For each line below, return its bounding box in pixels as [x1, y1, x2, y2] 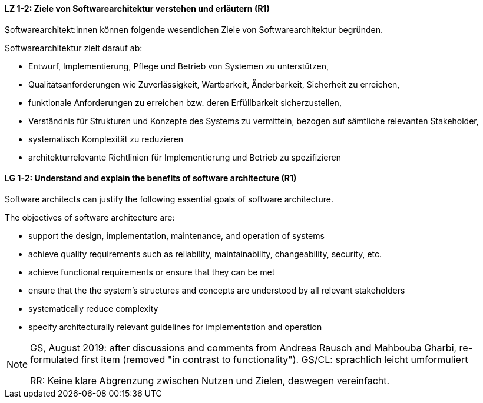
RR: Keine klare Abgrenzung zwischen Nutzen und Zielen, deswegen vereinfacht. [30, 374, 390, 387]
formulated [30, 353, 78, 365]
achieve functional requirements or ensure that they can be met [28, 267, 275, 277]
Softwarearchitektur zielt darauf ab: [5, 42, 143, 53]
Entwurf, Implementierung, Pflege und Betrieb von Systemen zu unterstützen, [28, 61, 329, 71]
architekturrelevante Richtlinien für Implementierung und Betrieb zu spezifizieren [28, 152, 341, 162]
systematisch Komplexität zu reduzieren [28, 134, 184, 144]
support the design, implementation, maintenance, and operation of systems [28, 230, 325, 241]
